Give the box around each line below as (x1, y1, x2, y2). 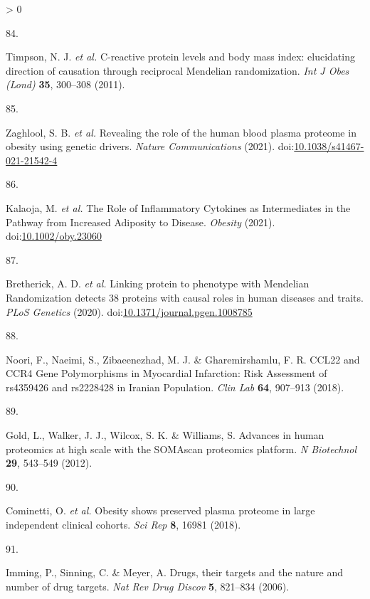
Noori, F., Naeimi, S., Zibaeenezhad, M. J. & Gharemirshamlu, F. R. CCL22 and (6, 351, 360, 366)
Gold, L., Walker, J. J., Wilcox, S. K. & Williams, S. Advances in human (6, 428, 324, 442)
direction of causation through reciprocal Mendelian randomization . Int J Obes (6, 63, 349, 78)
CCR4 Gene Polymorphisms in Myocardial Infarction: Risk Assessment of (6, 366, 327, 381)
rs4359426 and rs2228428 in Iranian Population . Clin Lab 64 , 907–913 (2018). (6, 379, 344, 394)
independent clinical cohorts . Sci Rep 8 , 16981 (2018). (6, 517, 241, 532)
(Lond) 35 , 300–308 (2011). (6, 77, 125, 92)
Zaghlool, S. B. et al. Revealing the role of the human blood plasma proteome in (6, 124, 356, 139)
